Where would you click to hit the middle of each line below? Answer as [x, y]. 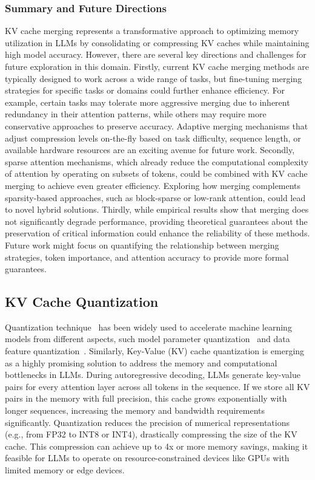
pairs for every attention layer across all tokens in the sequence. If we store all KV [157, 386]
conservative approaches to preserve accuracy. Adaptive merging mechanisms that [157, 125]
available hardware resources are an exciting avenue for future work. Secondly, [150, 150]
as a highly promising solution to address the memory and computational [141, 362]
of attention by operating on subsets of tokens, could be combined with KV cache [156, 173]
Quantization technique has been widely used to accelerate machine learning [148, 327]
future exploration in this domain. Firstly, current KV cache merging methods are [157, 66]
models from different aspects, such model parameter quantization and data [148, 339]
